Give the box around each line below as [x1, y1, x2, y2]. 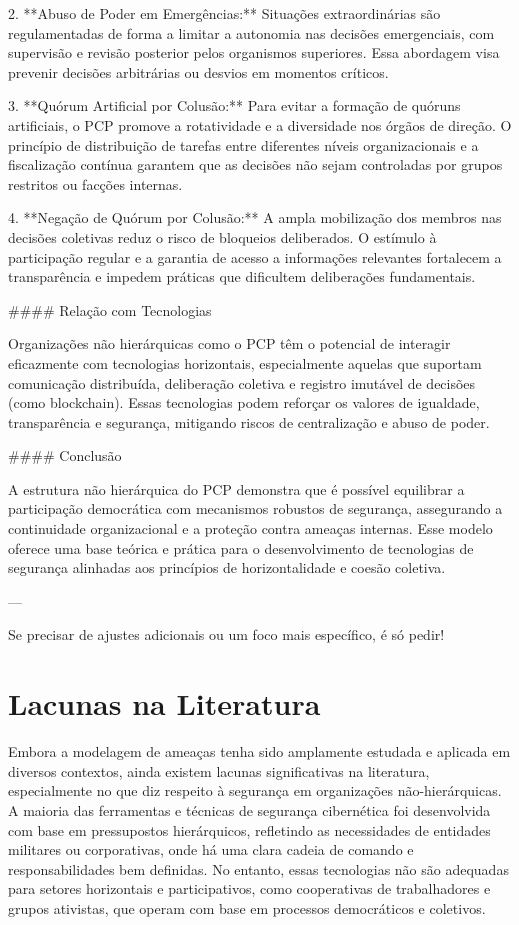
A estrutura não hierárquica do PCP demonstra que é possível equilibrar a [8, 478, 465, 499]
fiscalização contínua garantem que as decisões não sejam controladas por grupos [8, 154, 503, 175]
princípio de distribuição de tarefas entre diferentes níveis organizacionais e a [8, 134, 479, 155]
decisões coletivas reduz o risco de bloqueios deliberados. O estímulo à [8, 226, 437, 247]
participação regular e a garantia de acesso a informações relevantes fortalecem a [8, 246, 502, 267]
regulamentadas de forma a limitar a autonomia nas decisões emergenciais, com [8, 22, 495, 43]
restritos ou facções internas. [8, 173, 183, 194]
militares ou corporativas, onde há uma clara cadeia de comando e [8, 839, 414, 860]
